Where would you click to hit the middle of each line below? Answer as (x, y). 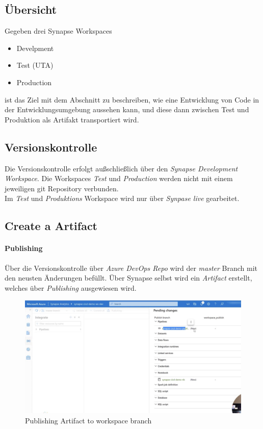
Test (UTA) (35, 65)
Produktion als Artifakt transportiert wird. (72, 119)
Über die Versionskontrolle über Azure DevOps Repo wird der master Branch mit (131, 268)
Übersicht (31, 9)
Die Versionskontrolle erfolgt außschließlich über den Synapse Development (121, 168)
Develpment (35, 48)
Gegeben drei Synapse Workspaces (58, 31)
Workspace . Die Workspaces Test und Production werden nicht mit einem (119, 178)
